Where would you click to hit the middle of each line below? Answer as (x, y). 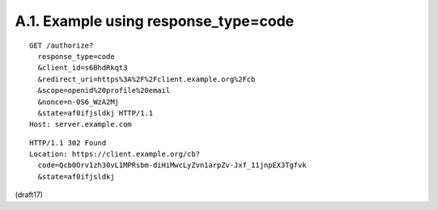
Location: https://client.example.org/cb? (115, 154)
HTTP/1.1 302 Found (68, 143)
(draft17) (29, 195)
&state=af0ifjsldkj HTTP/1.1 (95, 113)
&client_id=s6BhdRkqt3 (83, 68)
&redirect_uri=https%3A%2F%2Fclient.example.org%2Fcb (146, 79)
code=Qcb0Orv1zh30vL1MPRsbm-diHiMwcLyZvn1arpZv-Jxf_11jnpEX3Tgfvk (172, 165)
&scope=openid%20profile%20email (104, 90)
